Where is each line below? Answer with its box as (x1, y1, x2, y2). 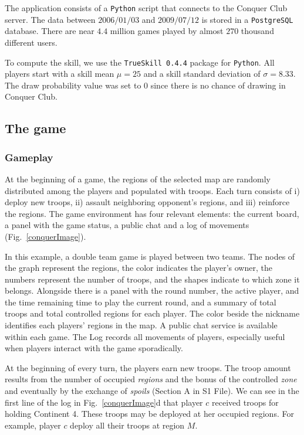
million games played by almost (110, 25, 224, 37)
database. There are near (5, 25, 94, 37)
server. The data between (5, 13, 96, 25)
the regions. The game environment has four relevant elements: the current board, (5, 207, 299, 219)
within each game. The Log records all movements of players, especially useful (5, 330, 285, 342)
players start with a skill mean (5, 67, 114, 80)
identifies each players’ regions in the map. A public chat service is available (5, 319, 278, 331)
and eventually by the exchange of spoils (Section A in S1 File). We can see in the (5, 385, 299, 397)
